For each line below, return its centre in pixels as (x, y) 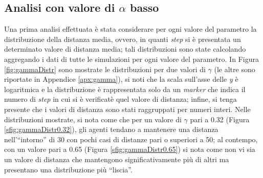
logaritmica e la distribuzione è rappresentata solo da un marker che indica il (125, 89)
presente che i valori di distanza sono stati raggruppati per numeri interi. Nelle (127, 109)
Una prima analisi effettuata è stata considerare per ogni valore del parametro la (130, 29)
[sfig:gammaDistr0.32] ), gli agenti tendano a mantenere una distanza (111, 129)
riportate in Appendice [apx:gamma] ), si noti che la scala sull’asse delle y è (121, 79)
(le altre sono (235, 69)
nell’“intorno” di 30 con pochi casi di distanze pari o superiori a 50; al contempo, (131, 139)
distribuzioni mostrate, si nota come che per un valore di (93, 119)
